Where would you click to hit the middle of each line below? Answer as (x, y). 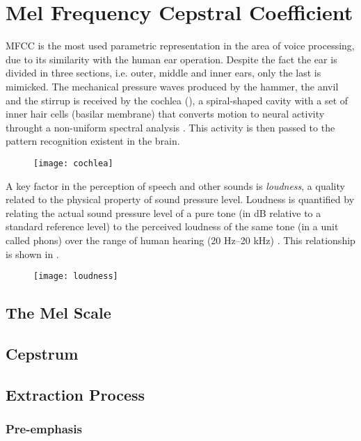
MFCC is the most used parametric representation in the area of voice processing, (180, 46)
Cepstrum (42, 353)
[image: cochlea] (73, 163)
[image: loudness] (76, 276)
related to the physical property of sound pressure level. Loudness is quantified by (180, 199)
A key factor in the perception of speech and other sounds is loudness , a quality (175, 185)
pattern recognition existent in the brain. (93, 141)
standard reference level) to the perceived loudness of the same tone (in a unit (172, 226)
